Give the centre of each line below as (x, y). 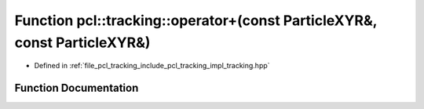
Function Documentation (77, 88)
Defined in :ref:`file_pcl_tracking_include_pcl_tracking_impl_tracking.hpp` (152, 66)
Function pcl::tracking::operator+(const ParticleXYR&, (196, 20)
